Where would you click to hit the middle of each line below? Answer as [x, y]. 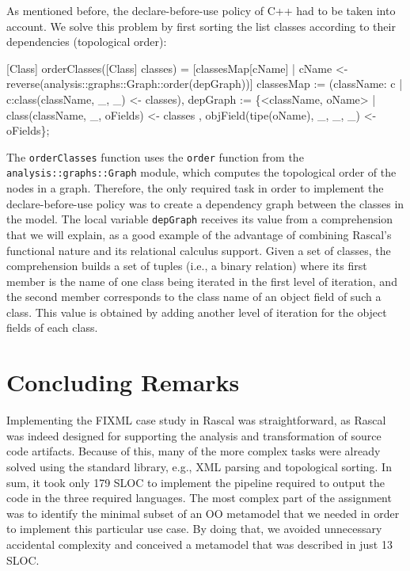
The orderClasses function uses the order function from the [155, 156]
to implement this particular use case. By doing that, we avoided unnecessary [194, 529]
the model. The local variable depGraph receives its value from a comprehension [200, 219]
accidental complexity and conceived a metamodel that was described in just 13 [199, 544]
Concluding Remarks [123, 382]
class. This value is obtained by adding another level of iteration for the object [197, 312]
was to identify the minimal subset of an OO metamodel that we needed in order [203, 513]
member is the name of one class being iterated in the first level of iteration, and [202, 281]
